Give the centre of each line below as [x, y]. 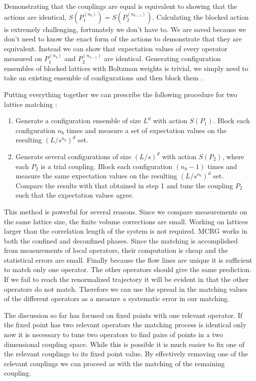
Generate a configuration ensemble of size [78, 121]
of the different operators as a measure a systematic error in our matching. [117, 298]
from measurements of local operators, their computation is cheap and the [116, 250]
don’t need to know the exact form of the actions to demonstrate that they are [123, 39]
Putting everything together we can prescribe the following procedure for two [121, 94]
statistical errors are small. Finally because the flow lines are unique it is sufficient [128, 260]
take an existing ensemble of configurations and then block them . [104, 78]
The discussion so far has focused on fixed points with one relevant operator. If [123, 315]
